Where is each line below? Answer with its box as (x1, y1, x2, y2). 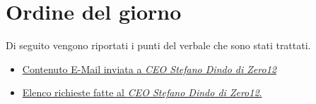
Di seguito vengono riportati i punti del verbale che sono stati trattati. (6, 38, 311, 53)
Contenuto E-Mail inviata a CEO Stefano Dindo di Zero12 (22, 61, 276, 76)
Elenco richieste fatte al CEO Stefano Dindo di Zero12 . (22, 85, 262, 100)
